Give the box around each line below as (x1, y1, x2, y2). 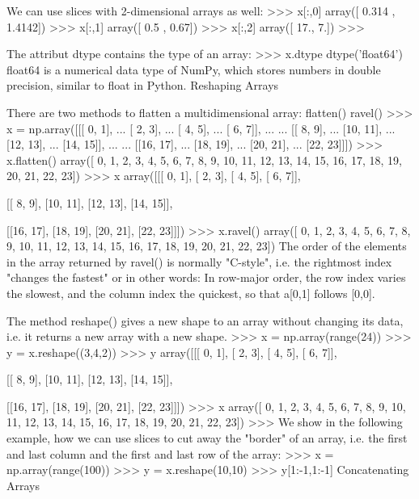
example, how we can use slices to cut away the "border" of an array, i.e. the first (6, 430, 408, 447)
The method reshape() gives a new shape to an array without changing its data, (6, 312, 404, 329)
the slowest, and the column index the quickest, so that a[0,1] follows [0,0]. (6, 284, 375, 301)
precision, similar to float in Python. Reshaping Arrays (6, 77, 279, 94)
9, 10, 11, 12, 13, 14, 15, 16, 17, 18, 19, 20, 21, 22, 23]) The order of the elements (6, 237, 407, 254)
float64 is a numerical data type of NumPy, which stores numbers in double (6, 61, 381, 78)
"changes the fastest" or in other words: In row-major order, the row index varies (6, 269, 406, 286)
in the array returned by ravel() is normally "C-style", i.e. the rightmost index (6, 253, 392, 270)
